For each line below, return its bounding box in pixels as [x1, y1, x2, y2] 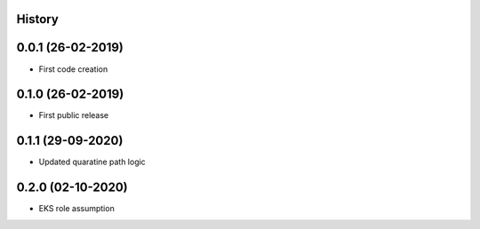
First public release [38, 110, 109, 121]
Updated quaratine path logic [38, 156, 146, 168]
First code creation [38, 63, 108, 75]
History [16, 12, 60, 27]
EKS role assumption [38, 203, 115, 214]
